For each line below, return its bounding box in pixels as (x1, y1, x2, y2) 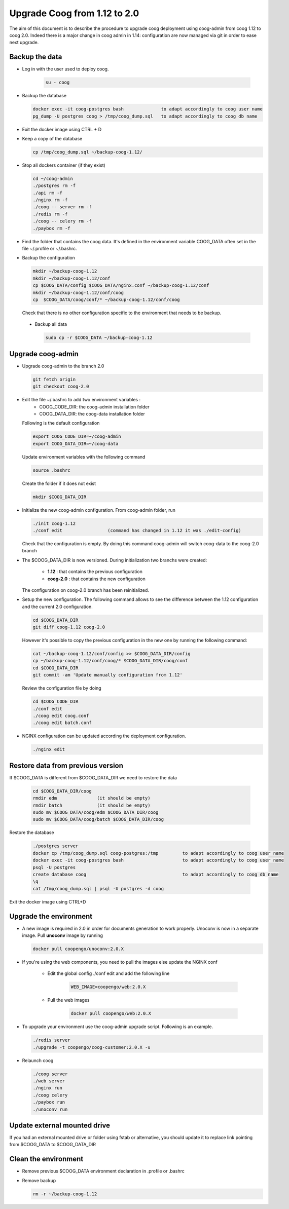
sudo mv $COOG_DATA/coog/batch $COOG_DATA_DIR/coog (32, 816, 164, 822)
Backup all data (34, 321, 67, 327)
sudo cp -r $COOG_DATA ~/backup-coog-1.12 (45, 335, 153, 341)
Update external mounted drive (9, 1121, 110, 1129)
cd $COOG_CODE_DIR (32, 699, 79, 704)
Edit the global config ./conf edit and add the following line (47, 970, 170, 976)
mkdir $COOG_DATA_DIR (32, 494, 87, 500)
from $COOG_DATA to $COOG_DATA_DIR (9, 1142, 96, 1148)
